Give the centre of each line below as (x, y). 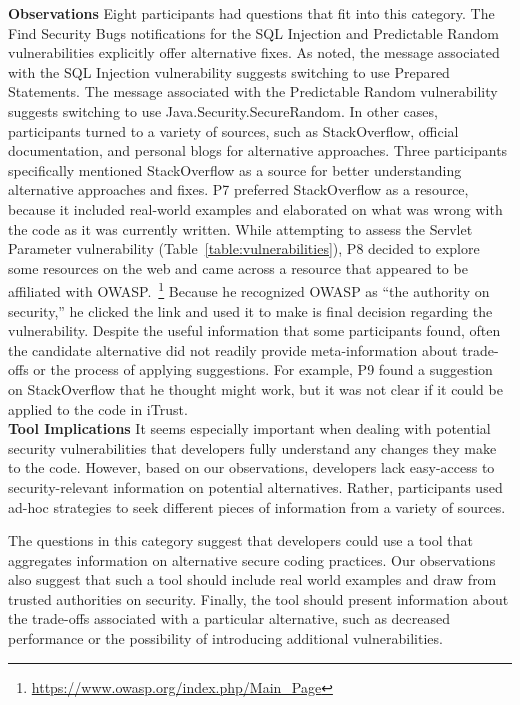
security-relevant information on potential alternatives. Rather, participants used (255, 486)
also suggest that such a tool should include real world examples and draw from (252, 579)
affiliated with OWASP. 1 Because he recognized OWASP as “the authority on (249, 289)
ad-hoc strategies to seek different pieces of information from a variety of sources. (257, 506)
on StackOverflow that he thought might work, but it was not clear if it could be (255, 388)
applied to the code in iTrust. (98, 408)
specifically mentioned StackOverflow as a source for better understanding (235, 169)
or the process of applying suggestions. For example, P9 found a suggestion (263, 369)
